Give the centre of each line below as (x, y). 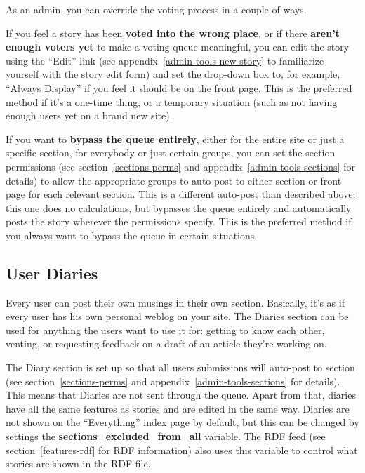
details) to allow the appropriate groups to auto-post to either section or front (174, 180)
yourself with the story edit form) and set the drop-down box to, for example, (173, 74)
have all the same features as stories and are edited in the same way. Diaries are (178, 408)
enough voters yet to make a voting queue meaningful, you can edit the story (178, 47)
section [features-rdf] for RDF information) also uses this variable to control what (182, 449)
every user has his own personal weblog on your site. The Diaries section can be (177, 316)
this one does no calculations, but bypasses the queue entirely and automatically (179, 207)
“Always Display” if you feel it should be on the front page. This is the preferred (179, 87)
